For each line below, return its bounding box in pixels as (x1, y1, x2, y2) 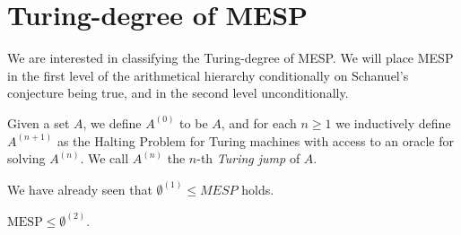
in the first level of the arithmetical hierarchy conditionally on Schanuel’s (7, 65, 409, 84)
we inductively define (335, 113, 451, 132)
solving (7, 149, 46, 168)
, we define (83, 113, 142, 132)
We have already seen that (7, 180, 152, 199)
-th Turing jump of (196, 149, 300, 168)
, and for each (221, 113, 297, 132)
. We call (80, 149, 129, 168)
